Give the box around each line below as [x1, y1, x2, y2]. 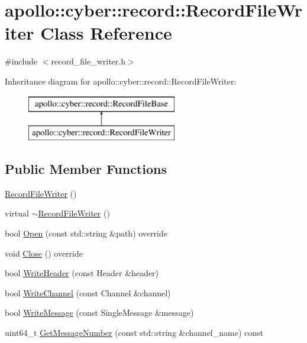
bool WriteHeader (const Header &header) [5, 267, 159, 279]
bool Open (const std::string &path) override [5, 227, 167, 240]
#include [5, 55, 38, 67]
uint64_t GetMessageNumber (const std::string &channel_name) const [5, 326, 263, 339]
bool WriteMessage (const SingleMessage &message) [5, 306, 194, 319]
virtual [5, 207, 29, 219]
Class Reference [40, 21, 172, 45]
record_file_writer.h [51, 55, 125, 67]
